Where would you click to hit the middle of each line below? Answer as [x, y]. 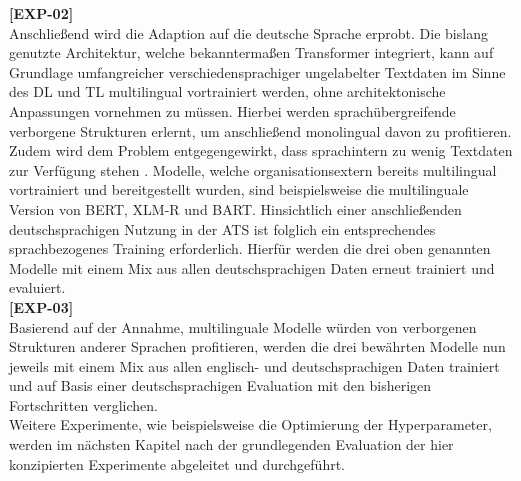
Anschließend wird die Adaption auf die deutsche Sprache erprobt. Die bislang [248, 32]
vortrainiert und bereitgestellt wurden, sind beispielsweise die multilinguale [239, 189]
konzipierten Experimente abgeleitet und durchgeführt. [177, 463]
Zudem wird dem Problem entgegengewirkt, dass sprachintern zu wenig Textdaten [261, 150]
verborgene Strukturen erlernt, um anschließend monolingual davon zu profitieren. [260, 130]
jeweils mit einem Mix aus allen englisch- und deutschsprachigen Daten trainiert [254, 365]
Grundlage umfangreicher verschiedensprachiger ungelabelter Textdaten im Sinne [257, 71]
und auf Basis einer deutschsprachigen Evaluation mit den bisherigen [220, 385]
